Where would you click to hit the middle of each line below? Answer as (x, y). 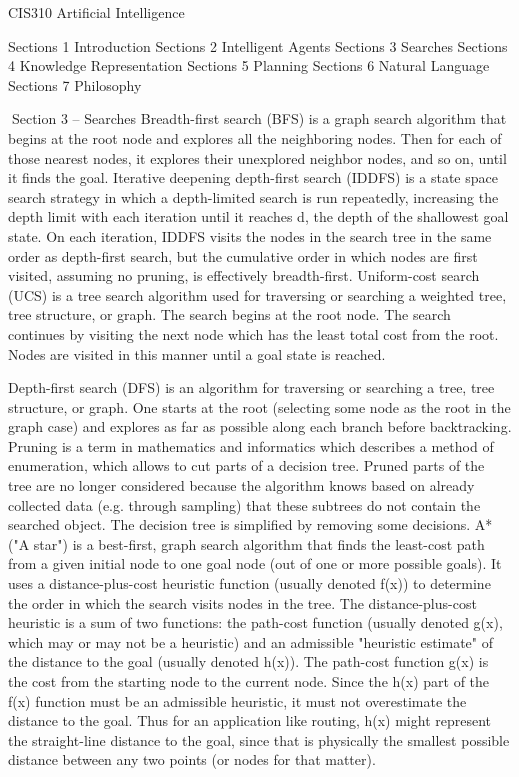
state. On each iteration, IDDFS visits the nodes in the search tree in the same (250, 235)
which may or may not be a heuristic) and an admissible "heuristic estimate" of (251, 641)
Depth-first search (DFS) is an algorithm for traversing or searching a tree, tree (251, 387)
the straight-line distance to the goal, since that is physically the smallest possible (259, 739)
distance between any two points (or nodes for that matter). (192, 759)
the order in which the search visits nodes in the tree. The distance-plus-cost (242, 602)
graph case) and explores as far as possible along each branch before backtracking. (260, 426)
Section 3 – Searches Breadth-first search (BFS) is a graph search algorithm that (259, 118)
